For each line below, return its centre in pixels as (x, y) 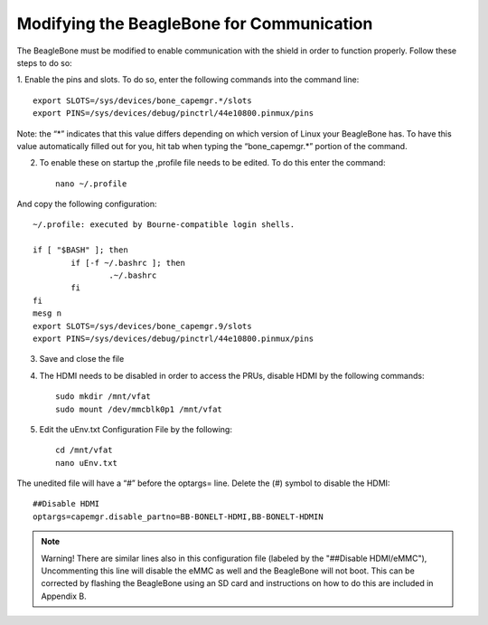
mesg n (47, 313)
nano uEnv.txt (86, 463)
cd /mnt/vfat (84, 450)
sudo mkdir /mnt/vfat (103, 397)
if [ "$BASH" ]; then (80, 250)
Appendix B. (64, 596)
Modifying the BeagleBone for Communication (195, 24)
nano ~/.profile (91, 184)
